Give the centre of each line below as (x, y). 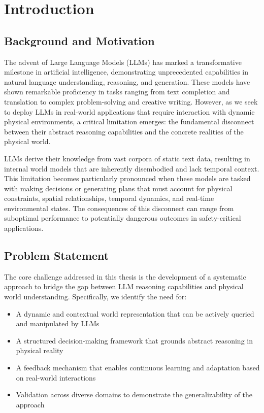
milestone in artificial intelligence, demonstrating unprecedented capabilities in (126, 72)
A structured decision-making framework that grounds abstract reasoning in (134, 340)
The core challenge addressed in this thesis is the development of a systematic (125, 276)
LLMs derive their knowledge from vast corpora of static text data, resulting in (127, 158)
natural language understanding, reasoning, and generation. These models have (127, 81)
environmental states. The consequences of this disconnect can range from (119, 208)
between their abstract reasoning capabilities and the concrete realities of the (124, 131)
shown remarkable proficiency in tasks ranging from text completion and (117, 92)
